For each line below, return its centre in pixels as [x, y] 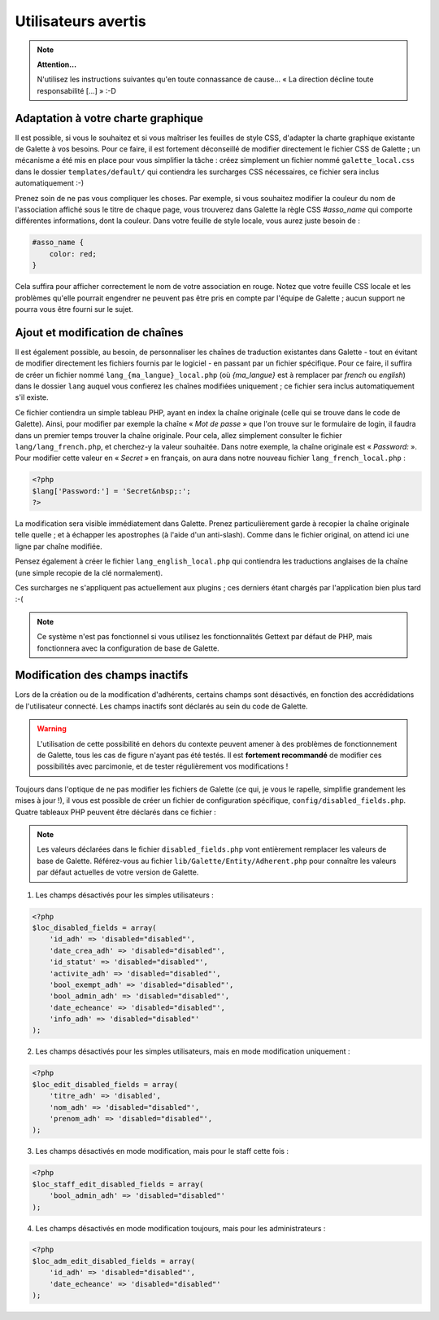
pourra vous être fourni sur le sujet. [74, 309]
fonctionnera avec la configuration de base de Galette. [128, 648]
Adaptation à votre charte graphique [109, 118]
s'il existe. [32, 397]
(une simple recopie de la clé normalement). [89, 572]
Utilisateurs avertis [80, 21]
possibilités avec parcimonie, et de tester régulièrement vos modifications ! [163, 766]
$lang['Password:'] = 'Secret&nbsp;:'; [111, 491]
